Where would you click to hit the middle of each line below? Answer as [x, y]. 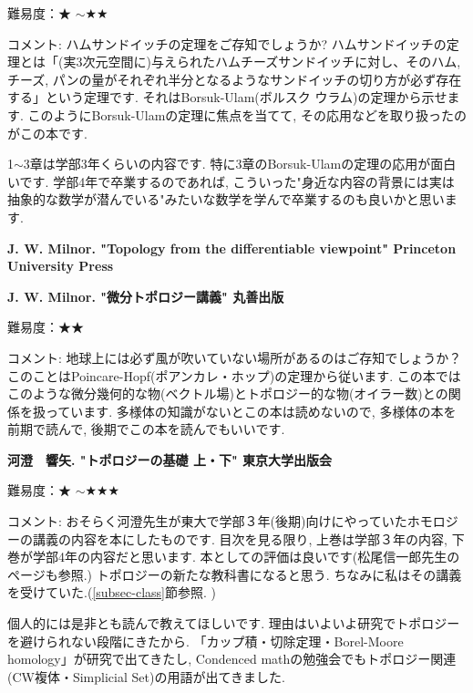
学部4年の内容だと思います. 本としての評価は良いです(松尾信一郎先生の [246, 557]
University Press [61, 266]
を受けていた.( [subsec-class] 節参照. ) [112, 592]
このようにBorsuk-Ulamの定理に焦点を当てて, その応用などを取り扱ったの [247, 114]
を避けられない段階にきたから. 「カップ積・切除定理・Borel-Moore [206, 641]
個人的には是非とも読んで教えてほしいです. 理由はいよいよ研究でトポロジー [234, 623]
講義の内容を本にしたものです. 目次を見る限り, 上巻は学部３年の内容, [240, 538]
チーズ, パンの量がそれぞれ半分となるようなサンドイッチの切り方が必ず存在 [235, 79]
